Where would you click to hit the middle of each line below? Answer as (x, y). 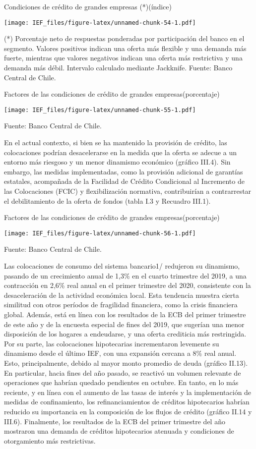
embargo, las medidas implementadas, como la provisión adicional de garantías (124, 171)
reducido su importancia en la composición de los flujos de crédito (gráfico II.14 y (128, 411)
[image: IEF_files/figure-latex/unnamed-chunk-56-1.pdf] (100, 233)
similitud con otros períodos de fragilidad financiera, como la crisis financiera (121, 305)
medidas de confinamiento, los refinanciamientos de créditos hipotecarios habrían (127, 402)
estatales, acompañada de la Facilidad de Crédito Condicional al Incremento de (124, 181)
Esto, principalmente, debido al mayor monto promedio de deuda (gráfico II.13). (126, 363)
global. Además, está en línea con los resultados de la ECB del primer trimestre (125, 314)
